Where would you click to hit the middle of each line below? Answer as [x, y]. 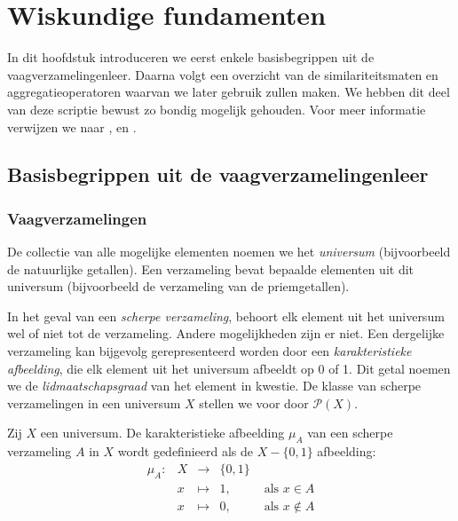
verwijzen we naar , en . [72, 126]
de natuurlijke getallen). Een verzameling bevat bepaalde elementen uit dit [211, 268]
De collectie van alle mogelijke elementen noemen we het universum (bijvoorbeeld [229, 252]
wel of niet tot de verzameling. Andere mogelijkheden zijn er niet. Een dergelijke [226, 333]
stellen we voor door [254, 403]
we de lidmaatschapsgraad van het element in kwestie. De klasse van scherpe [214, 386]
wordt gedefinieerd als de [185, 451]
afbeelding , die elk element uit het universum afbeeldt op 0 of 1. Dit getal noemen [229, 368]
